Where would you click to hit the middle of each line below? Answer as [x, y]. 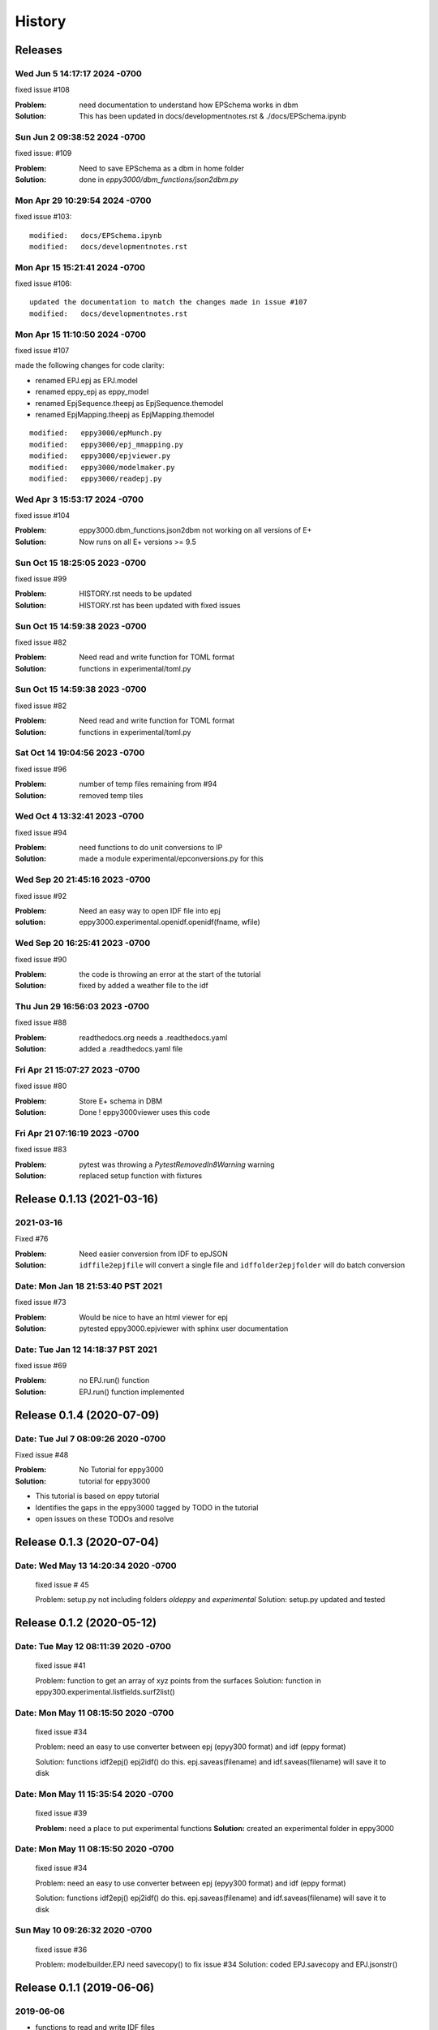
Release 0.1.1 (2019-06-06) [84, 1987]
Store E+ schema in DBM [120, 1101]
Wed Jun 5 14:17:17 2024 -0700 [78, 73]
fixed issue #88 [41, 1022]
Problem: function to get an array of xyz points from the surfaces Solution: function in [178, 1680]
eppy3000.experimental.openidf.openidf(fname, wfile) [170, 922]
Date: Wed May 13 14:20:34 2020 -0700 [96, 1566]
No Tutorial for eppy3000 [121, 1470]
